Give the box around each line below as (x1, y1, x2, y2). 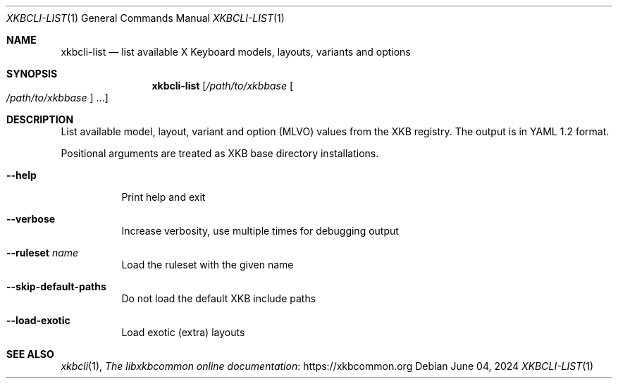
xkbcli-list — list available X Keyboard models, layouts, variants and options (61, 46, 411, 58)
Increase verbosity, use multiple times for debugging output (121, 225, 399, 237)
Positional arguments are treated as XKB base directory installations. (61, 147, 379, 159)
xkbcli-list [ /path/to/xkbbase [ (152, 80, 294, 92)
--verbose (6, 213, 56, 225)
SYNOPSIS (6, 68, 58, 80)
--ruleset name (6, 247, 79, 259)
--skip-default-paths (6, 280, 106, 292)
